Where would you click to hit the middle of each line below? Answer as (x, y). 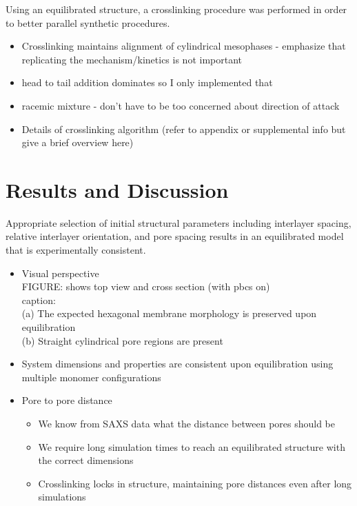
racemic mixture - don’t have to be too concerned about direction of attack (181, 105)
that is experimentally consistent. (76, 250)
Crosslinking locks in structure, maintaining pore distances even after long (195, 483)
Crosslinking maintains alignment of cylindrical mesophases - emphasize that (184, 46)
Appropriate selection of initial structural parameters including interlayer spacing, (178, 222)
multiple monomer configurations (91, 377)
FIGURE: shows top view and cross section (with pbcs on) (146, 286)
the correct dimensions (86, 460)
